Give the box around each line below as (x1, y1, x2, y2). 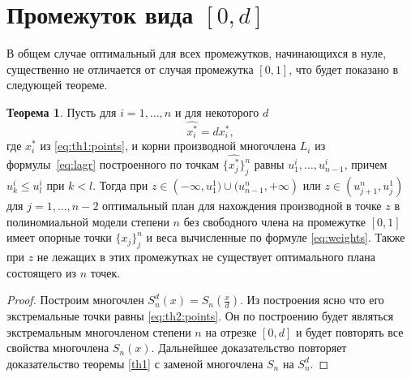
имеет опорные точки (6, 229, 112, 246)
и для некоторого (174, 103, 259, 120)
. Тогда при (92, 176, 148, 193)
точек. (90, 264, 121, 281)
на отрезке (205, 323, 257, 340)
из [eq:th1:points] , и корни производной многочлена (40, 137, 297, 154)
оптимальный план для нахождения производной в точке (102, 196, 382, 213)
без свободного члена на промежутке (183, 213, 366, 230)
